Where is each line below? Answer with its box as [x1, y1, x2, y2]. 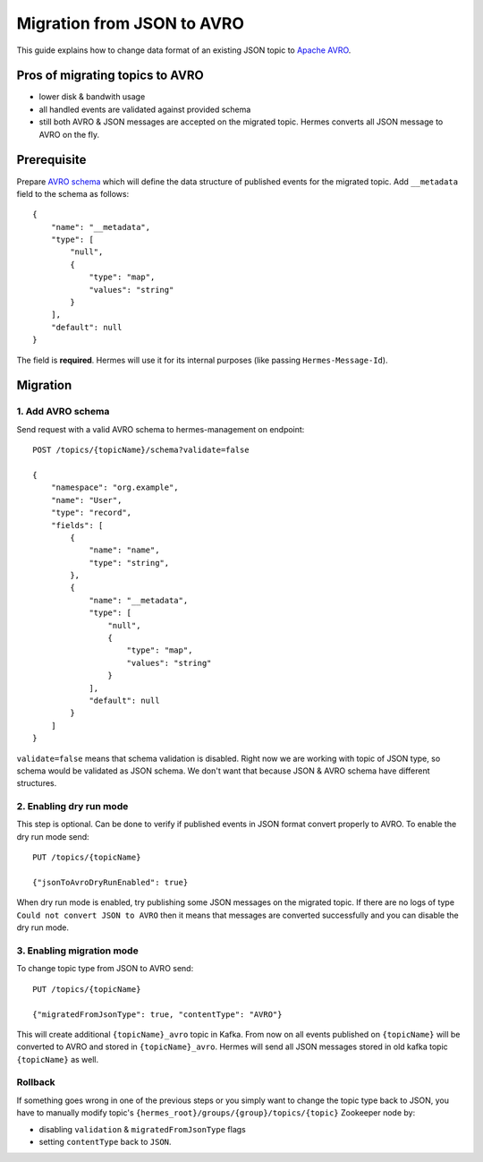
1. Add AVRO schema [16, 406, 110, 418]
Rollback [16, 1076, 55, 1089]
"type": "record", [50, 508, 132, 518]
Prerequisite [16, 152, 87, 167]
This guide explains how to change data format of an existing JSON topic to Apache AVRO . [16, 45, 352, 56]
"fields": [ [50, 520, 104, 530]
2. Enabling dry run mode [16, 800, 129, 813]
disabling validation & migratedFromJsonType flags [38, 1124, 246, 1134]
